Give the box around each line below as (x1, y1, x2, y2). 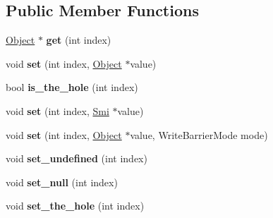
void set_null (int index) (6, 174, 118, 189)
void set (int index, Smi (6, 103, 109, 118)
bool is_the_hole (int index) (6, 80, 138, 95)
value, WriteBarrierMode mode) (130, 127, 268, 142)
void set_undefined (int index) (6, 151, 147, 166)
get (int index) (46, 32, 111, 47)
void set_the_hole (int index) (6, 198, 145, 213)
